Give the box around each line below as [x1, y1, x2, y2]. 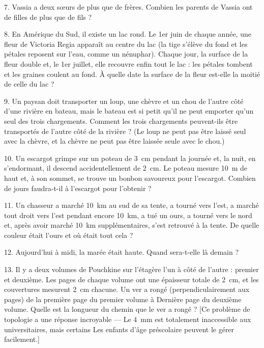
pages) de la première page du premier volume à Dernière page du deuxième [4, 293, 242, 304]
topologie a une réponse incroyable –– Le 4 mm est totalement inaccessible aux [4, 314, 251, 325]
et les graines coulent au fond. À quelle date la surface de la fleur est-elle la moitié [4, 68, 260, 79]
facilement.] [4, 334, 40, 344]
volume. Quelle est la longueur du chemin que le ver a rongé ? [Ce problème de [4, 304, 250, 314]
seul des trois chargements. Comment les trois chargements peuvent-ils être [4, 115, 238, 126]
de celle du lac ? [4, 78, 54, 89]
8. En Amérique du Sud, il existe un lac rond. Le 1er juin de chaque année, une [4, 29, 251, 39]
